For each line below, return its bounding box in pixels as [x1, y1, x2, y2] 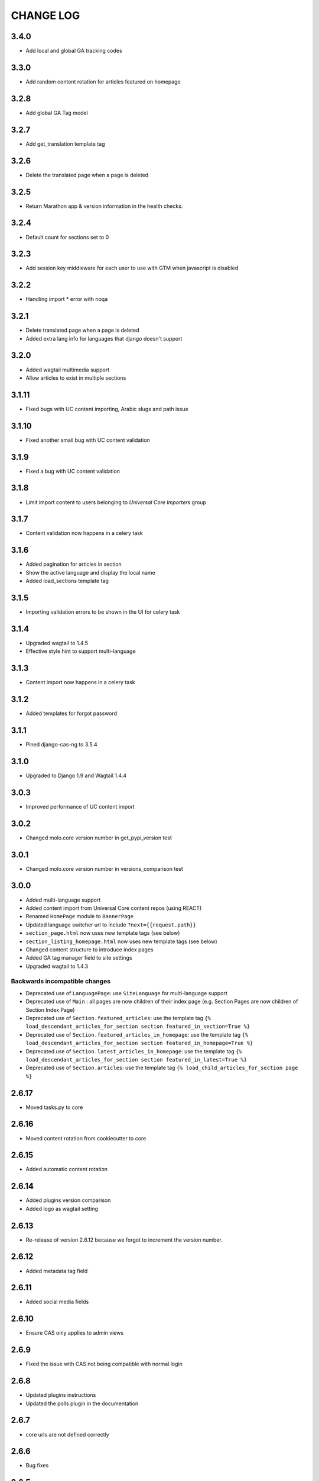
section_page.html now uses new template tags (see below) [25, 929, 180, 937]
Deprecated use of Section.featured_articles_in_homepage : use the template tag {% [25, 1031, 249, 1038]
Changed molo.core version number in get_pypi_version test [25, 834, 172, 841]
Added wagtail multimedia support [25, 366, 110, 373]
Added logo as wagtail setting [25, 1205, 99, 1212]
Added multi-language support [25, 896, 101, 903]
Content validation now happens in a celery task [25, 530, 143, 537]
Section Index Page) [25, 1006, 75, 1013]
